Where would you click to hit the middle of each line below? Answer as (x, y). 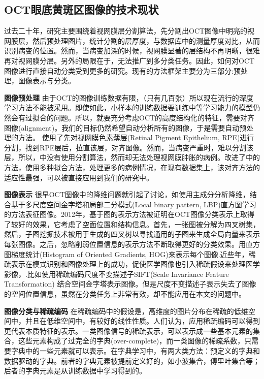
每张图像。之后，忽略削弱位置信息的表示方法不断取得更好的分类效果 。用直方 (132, 244)
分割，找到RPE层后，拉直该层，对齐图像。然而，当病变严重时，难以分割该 (129, 147)
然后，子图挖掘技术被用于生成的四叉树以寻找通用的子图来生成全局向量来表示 (132, 234)
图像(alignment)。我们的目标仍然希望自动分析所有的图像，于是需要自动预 (125, 127)
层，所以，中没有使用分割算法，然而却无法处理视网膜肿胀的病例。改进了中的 (132, 157)
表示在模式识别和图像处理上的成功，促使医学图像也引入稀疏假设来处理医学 (135, 264)
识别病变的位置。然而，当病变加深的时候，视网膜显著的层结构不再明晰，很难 (132, 51)
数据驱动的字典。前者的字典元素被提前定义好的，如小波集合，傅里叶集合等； (132, 360)
